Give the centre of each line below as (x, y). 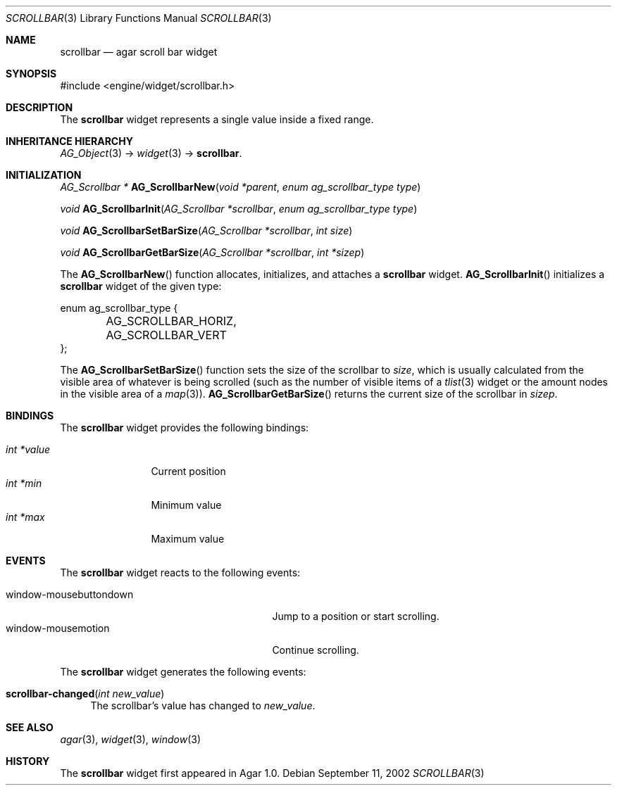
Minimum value (186, 505)
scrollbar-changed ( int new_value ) (85, 694)
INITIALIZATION (44, 175)
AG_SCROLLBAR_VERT (166, 335)
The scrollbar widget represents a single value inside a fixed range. (217, 119)
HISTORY (28, 761)
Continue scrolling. (316, 650)
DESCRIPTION (39, 107)
